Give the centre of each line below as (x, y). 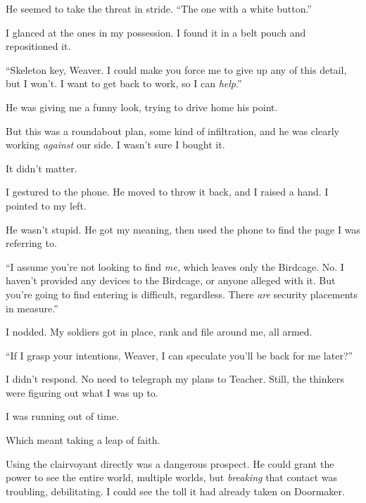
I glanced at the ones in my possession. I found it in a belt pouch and (156, 32)
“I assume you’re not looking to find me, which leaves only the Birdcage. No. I (175, 266)
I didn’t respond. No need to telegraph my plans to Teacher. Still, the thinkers (175, 379)
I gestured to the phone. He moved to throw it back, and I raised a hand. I (167, 192)
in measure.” (32, 308)
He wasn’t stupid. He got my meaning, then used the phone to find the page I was (183, 229)
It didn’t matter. (42, 168)
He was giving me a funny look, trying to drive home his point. (142, 107)
